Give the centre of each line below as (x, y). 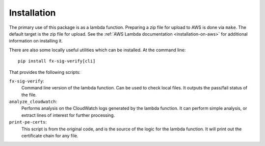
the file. (29, 95)
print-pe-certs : (28, 122)
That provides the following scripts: (45, 72)
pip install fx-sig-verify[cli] (57, 61)
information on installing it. (36, 41)
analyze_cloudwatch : (33, 102)
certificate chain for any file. (50, 136)
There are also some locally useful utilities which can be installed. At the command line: (97, 50)
